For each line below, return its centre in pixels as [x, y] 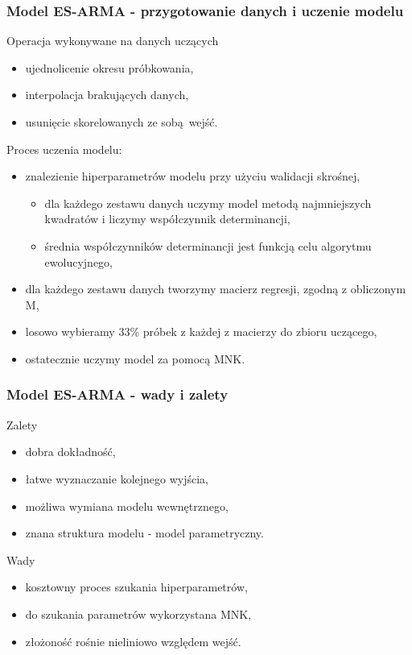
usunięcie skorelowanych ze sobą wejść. [122, 122]
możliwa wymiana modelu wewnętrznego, [127, 506]
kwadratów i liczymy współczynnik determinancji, [167, 219]
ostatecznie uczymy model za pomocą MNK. [135, 358]
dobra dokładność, [70, 452]
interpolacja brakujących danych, [107, 95]
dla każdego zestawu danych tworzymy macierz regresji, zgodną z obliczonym [216, 289]
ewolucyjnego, [78, 261]
